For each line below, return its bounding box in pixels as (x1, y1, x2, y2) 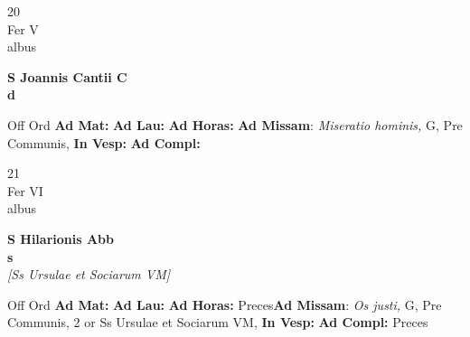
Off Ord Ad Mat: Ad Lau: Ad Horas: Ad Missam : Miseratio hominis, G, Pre (7, 115, 463, 134)
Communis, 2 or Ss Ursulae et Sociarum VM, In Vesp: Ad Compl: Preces (7, 313, 428, 332)
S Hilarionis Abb (7, 229, 115, 248)
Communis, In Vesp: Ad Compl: (7, 133, 201, 152)
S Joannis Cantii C (7, 67, 127, 86)
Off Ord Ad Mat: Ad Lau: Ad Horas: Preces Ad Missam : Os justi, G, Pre (7, 295, 442, 314)
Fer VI (7, 181, 43, 200)
